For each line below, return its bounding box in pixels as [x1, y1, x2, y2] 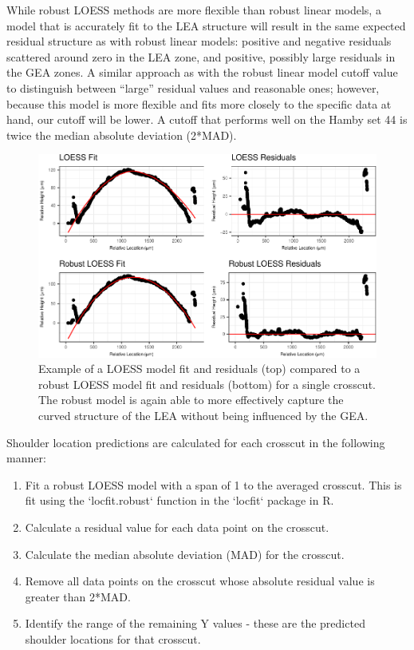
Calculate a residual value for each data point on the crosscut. [25, 518, 329, 535]
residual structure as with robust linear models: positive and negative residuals [6, 33, 392, 50]
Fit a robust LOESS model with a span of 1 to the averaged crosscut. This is [25, 476, 402, 493]
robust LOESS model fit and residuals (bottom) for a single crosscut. [38, 375, 376, 392]
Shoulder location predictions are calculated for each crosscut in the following [6, 434, 385, 450]
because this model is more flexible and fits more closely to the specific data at [6, 95, 392, 112]
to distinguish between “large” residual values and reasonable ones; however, [6, 79, 380, 96]
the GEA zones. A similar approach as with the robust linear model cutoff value [6, 64, 398, 81]
